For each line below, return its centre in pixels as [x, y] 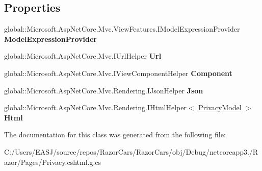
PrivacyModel [220, 107]
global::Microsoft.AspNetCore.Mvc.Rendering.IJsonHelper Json [104, 90]
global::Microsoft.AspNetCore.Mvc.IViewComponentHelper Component [118, 73]
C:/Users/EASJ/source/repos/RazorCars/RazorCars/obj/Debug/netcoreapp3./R [131, 151]
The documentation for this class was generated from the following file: [115, 135]
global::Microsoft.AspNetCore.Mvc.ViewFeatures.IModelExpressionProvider [122, 29]
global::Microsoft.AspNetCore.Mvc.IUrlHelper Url [83, 56]
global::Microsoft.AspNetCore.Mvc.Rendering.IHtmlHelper [95, 107]
